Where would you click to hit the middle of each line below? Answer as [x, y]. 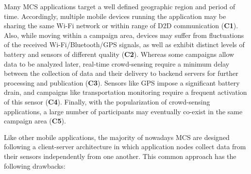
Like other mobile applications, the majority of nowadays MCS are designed [117, 137]
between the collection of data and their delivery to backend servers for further [121, 73]
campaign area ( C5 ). [35, 121]
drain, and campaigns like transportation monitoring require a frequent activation [125, 92]
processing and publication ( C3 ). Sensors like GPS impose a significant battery [122, 82]
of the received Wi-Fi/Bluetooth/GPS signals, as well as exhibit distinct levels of [124, 44]
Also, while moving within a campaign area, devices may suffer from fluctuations [124, 35]
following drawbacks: [35, 165]
